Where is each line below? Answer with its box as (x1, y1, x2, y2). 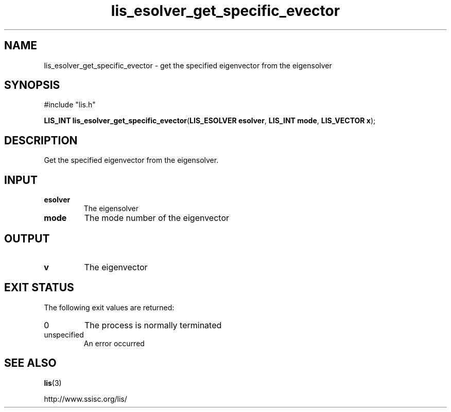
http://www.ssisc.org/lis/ (44, 394, 127, 403)
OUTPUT (4, 232, 50, 245)
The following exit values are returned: (44, 303, 175, 312)
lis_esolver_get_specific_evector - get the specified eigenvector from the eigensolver (44, 61, 332, 70)
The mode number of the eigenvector (84, 213, 230, 223)
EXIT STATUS (4, 281, 74, 294)
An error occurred (83, 339, 145, 348)
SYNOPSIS (4, 79, 60, 92)
